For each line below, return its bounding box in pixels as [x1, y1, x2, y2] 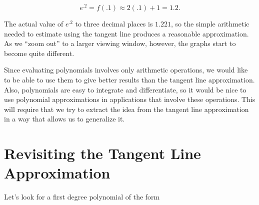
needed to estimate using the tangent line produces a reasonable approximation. [4, 28, 249, 38]
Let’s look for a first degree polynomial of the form [4, 191, 160, 202]
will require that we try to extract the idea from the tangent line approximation [4, 103, 249, 114]
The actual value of [4, 18, 63, 29]
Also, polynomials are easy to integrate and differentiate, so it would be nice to [4, 84, 246, 94]
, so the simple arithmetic [171, 18, 249, 29]
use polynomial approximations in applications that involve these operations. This [4, 94, 255, 104]
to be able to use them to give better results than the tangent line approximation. [4, 74, 255, 85]
